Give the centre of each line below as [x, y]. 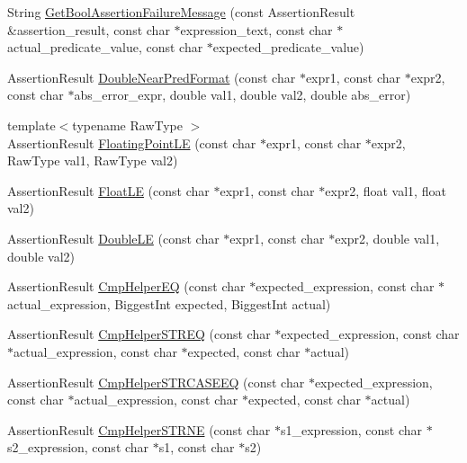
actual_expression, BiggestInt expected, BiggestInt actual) [169, 303]
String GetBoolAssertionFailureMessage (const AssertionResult [181, 12]
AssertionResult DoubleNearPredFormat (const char [152, 77]
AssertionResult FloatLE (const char [108, 190]
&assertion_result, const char [89, 29]
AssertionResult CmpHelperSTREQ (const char [139, 334]
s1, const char [197, 447]
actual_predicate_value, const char [105, 47]
